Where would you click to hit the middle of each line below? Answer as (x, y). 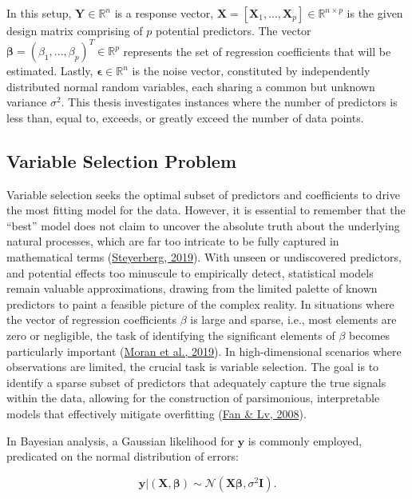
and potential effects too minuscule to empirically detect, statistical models (190, 272)
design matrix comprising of (75, 30)
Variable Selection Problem (122, 160)
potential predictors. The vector (233, 30)
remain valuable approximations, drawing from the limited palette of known (192, 288)
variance (27, 102)
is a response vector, (164, 13)
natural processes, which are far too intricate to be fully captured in (173, 241)
